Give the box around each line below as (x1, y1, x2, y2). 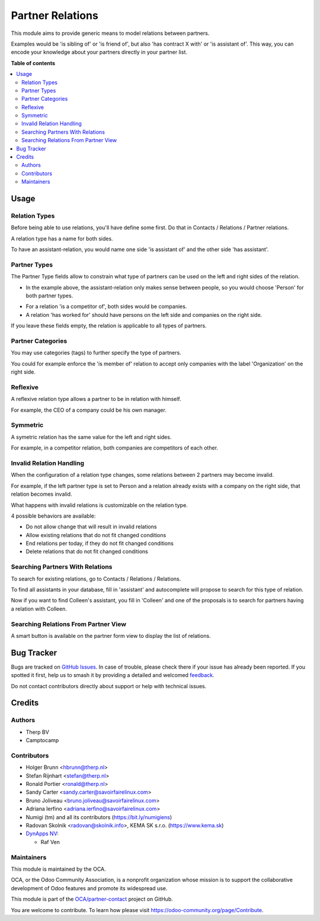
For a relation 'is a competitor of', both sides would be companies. (25, 303, 187, 310)
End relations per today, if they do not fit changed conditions (25, 540, 174, 547)
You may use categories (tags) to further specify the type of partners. (11, 349, 182, 357)
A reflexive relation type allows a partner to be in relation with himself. (11, 396, 182, 403)
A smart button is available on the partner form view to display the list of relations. (11, 632, 211, 639)
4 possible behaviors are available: (11, 512, 96, 519)
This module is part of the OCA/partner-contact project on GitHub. (11, 896, 173, 903)
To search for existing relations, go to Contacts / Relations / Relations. (11, 575, 181, 582)
